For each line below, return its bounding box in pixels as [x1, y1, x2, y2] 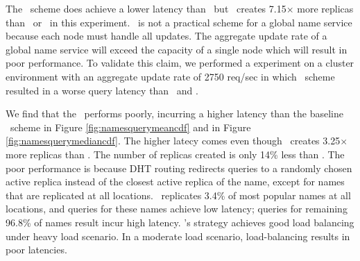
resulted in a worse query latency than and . [6, 83, 198, 97]
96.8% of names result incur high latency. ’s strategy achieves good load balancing [6, 214, 354, 229]
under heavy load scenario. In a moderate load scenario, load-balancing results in [6, 228, 350, 243]
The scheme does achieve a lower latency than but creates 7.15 [6, 1, 286, 15]
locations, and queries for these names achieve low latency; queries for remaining [6, 201, 348, 216]
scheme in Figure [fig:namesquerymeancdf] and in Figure [10, 119, 251, 134]
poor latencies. [6, 242, 67, 257]
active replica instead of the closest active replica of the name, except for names [6, 174, 345, 189]
